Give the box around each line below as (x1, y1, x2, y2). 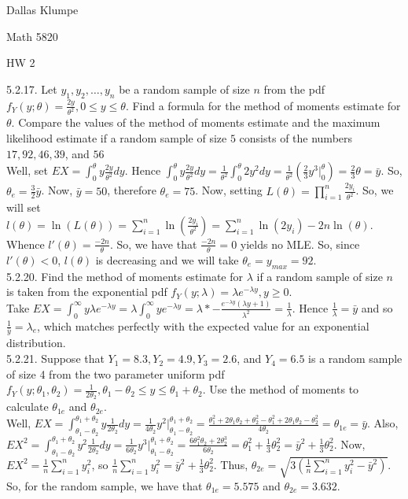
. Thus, (213, 456, 248, 472)
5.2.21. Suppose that (6, 350, 105, 367)
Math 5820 (6, 28, 58, 44)
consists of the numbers (239, 130, 353, 146)
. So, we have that (109, 235, 197, 252)
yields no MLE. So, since (240, 235, 360, 252)
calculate (6, 398, 49, 415)
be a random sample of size (119, 80, 250, 97)
